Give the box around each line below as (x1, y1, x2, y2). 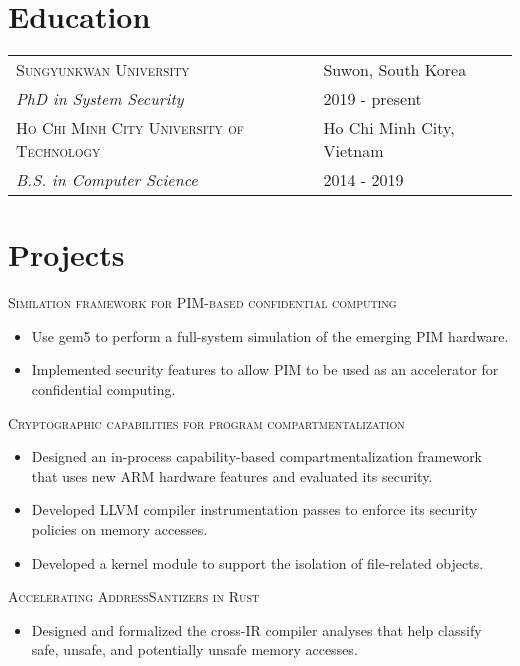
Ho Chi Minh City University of (16, 116, 244, 140)
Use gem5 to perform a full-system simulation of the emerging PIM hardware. (31, 325, 509, 346)
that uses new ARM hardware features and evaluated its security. (31, 465, 433, 486)
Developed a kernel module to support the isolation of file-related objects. (31, 552, 484, 573)
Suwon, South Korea (323, 58, 467, 82)
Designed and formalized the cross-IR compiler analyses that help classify (31, 619, 482, 640)
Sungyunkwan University (16, 58, 190, 82)
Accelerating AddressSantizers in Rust (8, 586, 260, 607)
